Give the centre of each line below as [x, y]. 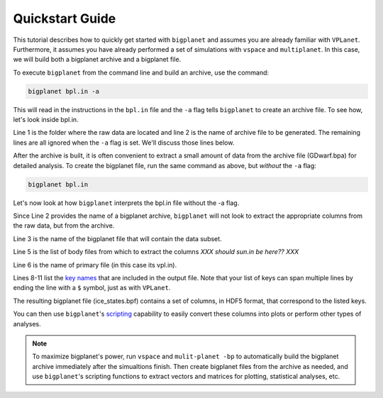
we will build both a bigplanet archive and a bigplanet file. [97, 60]
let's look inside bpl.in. [46, 120]
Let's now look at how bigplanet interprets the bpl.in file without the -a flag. [126, 203]
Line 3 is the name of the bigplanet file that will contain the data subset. [118, 238]
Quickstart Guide [65, 18]
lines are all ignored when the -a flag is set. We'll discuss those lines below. [124, 143]
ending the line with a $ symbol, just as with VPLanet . [92, 288]
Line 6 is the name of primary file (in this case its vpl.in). [95, 265]
